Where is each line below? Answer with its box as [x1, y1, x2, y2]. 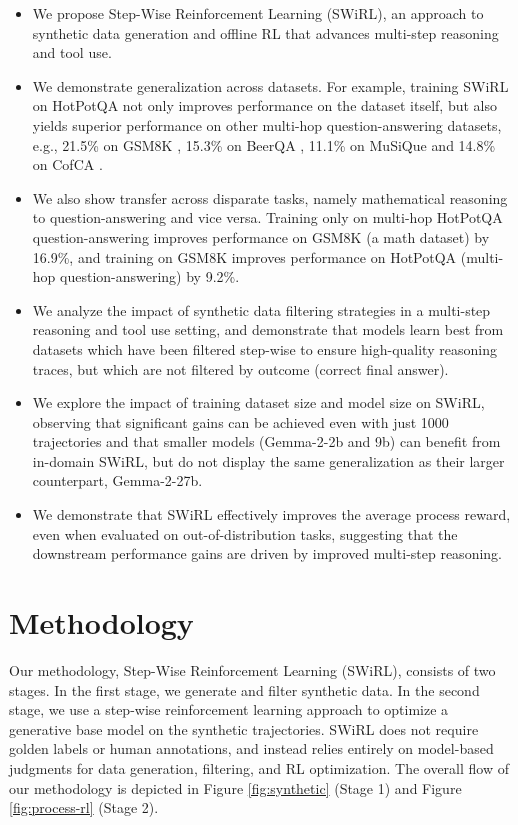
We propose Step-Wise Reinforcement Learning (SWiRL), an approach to [32, 3, 484, 23]
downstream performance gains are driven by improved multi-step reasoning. [32, 543, 502, 564]
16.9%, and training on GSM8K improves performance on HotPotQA [32, 246, 457, 267]
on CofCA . [32, 154, 103, 175]
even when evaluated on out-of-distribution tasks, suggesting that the [32, 523, 458, 544]
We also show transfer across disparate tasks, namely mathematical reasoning [32, 187, 508, 208]
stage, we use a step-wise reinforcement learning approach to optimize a [9, 699, 449, 720]
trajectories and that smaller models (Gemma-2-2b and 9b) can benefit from [32, 431, 501, 452]
